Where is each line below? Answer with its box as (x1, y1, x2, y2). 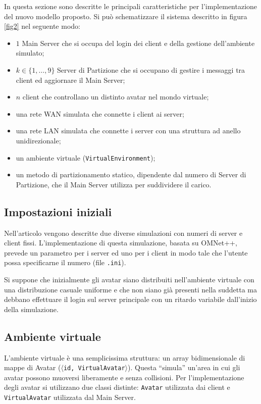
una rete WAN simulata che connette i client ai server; (16, 108, 184, 119)
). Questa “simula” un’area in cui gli (128, 362, 240, 373)
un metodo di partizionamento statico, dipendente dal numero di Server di (16, 169, 246, 180)
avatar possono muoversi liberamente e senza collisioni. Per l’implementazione (4, 372, 244, 382)
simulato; (16, 47, 44, 58)
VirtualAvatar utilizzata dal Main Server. (4, 392, 136, 402)
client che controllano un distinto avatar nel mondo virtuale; (22, 91, 209, 102)
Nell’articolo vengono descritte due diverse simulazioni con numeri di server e (4, 227, 243, 238)
